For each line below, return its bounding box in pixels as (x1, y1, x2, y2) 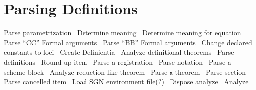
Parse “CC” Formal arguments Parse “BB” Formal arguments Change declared (4, 37, 252, 47)
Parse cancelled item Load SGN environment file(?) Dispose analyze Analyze (4, 76, 249, 87)
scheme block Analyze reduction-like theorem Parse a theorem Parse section (4, 66, 246, 77)
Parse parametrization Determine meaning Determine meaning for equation (4, 27, 241, 38)
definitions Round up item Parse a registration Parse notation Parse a (4, 56, 231, 67)
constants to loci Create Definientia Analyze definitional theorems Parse (4, 47, 234, 57)
